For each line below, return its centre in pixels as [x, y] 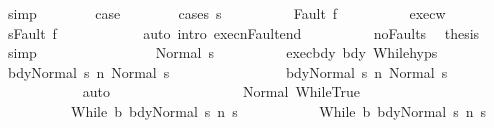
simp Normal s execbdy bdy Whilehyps [222, 52]
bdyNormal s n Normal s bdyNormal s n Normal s [227, 71]
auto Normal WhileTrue [221, 91]
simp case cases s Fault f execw [226, 13]
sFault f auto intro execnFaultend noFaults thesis [243, 32]
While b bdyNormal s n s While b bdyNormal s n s [278, 110]
